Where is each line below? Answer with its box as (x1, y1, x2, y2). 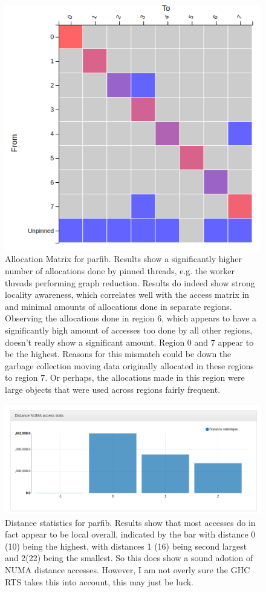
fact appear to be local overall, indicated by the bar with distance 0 (5, 528, 256, 541)
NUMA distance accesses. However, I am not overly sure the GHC (5, 563, 250, 576)
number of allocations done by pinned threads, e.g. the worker (5, 264, 235, 277)
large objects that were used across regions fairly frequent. (5, 383, 221, 395)
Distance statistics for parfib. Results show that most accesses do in (5, 516, 256, 528)
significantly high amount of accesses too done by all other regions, (5, 323, 253, 336)
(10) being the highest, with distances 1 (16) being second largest (5, 539, 247, 552)
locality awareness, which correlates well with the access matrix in (5, 288, 250, 301)
